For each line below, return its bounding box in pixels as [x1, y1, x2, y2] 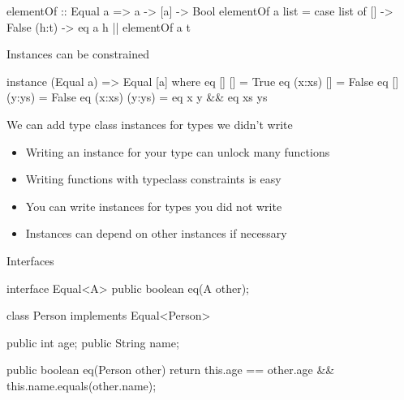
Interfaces [6, 252, 54, 269]
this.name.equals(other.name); [6, 376, 157, 394]
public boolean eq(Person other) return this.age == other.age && [6, 361, 335, 378]
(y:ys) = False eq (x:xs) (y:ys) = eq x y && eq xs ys [6, 88, 268, 105]
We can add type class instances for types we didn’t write [6, 115, 293, 132]
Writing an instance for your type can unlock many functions [25, 143, 330, 160]
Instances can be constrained [6, 45, 150, 62]
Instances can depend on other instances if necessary [25, 225, 287, 242]
